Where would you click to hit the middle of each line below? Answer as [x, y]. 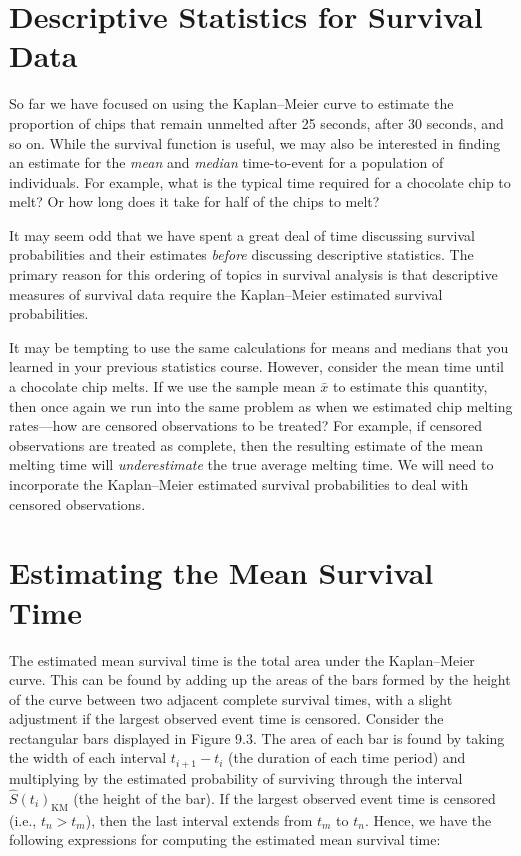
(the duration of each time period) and [347, 757]
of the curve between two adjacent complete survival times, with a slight [231, 698]
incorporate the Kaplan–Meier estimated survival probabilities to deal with [239, 484]
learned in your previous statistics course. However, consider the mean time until [256, 366]
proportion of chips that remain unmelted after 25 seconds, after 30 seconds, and [256, 122]
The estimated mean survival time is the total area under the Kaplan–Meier [242, 659]
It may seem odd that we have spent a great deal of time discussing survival [242, 234]
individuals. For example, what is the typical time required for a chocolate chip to [260, 181]
